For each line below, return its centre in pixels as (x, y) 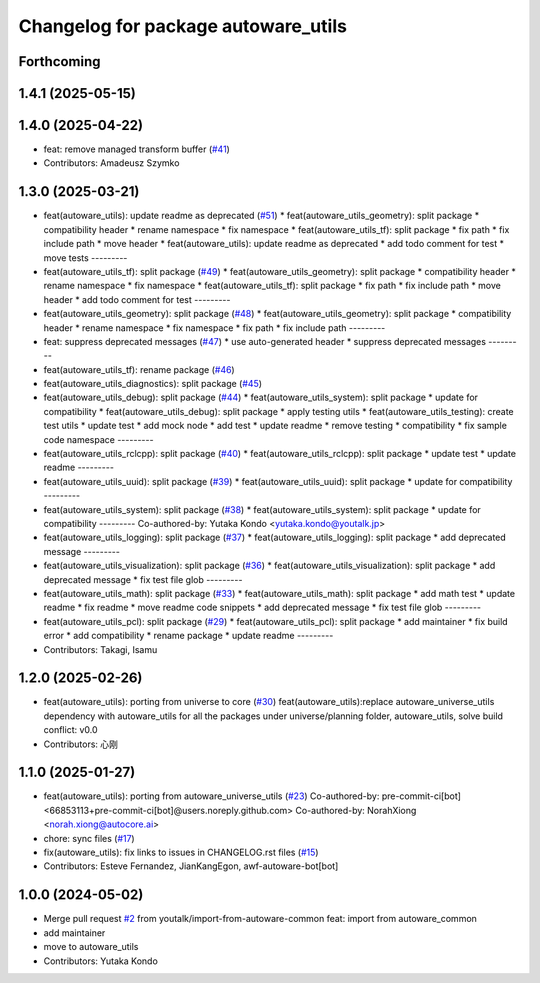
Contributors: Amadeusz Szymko (111, 163)
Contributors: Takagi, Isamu (100, 649)
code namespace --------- (98, 439)
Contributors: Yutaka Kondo (101, 961)
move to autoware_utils (91, 947)
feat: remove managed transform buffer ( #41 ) (136, 149)
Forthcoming (59, 61)
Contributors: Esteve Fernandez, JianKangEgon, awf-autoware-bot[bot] (191, 866)
